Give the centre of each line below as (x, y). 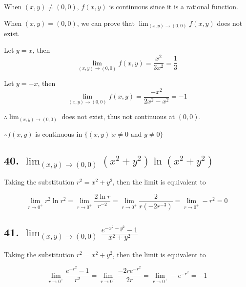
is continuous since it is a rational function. (174, 6)
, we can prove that (106, 23)
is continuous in (59, 133)
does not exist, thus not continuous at (118, 116)
